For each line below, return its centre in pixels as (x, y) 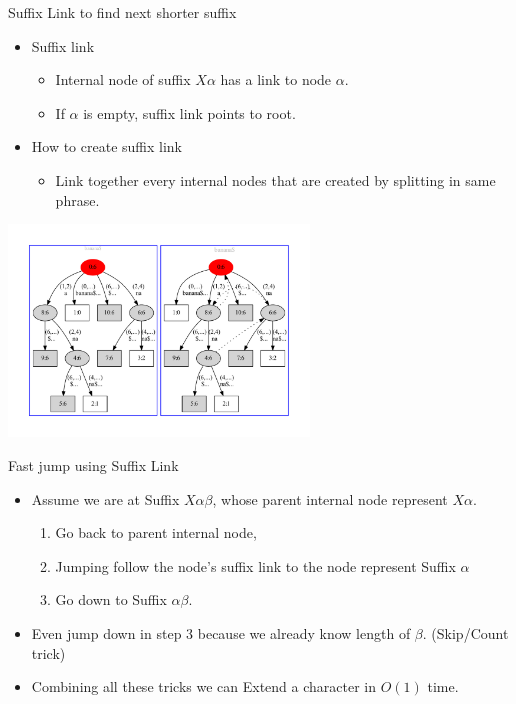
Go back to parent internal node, (156, 532)
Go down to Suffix (111, 599)
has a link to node (276, 79)
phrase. (77, 199)
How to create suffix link (107, 146)
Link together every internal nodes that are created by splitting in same (275, 179)
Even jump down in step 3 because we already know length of (221, 632)
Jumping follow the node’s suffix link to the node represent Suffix (255, 565)
